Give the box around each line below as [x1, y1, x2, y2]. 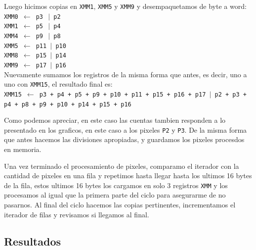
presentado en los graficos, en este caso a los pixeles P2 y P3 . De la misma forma [4, 124, 247, 135]
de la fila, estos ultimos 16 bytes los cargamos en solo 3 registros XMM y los [4, 180, 228, 190]
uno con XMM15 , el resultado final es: [4, 79, 113, 89]
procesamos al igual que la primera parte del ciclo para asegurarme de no [4, 190, 226, 200]
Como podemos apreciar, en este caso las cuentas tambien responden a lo [4, 115, 226, 125]
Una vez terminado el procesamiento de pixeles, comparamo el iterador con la [4, 160, 239, 171]
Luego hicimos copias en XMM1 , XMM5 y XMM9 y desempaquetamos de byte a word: [4, 1, 247, 11]
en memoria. [4, 144, 42, 154]
